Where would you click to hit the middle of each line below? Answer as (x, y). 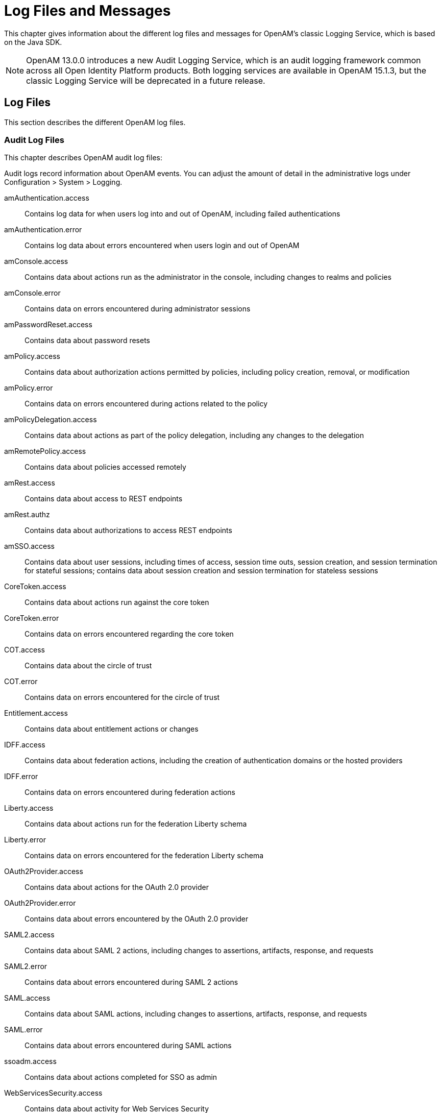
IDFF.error (21, 777)
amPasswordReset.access (48, 325)
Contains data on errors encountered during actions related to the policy (146, 404)
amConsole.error (32, 293)
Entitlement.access (36, 713)
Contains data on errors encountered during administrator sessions (138, 309)
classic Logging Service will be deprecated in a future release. (146, 80)
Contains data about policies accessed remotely (105, 467)
